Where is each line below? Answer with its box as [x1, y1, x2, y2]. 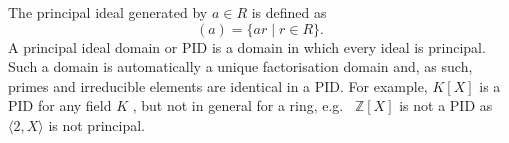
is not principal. [48, 114, 145, 135]
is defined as [251, 2, 327, 22]
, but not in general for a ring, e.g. [132, 95, 344, 116]
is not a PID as [399, 95, 493, 116]
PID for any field [8, 95, 112, 116]
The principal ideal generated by [8, 2, 208, 22]
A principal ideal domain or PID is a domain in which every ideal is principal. [8, 36, 486, 57]
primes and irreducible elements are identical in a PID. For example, [8, 75, 428, 96]
